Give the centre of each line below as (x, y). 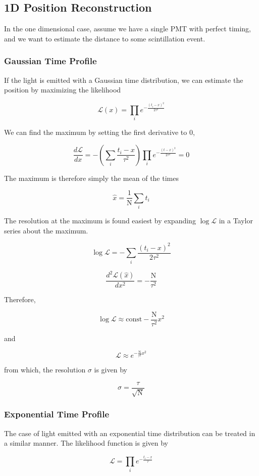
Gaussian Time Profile (50, 61)
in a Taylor (236, 221)
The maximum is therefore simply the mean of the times (91, 178)
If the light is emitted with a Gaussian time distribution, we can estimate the (124, 80)
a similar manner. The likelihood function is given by (86, 443)
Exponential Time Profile (57, 414)
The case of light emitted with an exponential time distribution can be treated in (130, 433)
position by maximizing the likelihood (63, 90)
